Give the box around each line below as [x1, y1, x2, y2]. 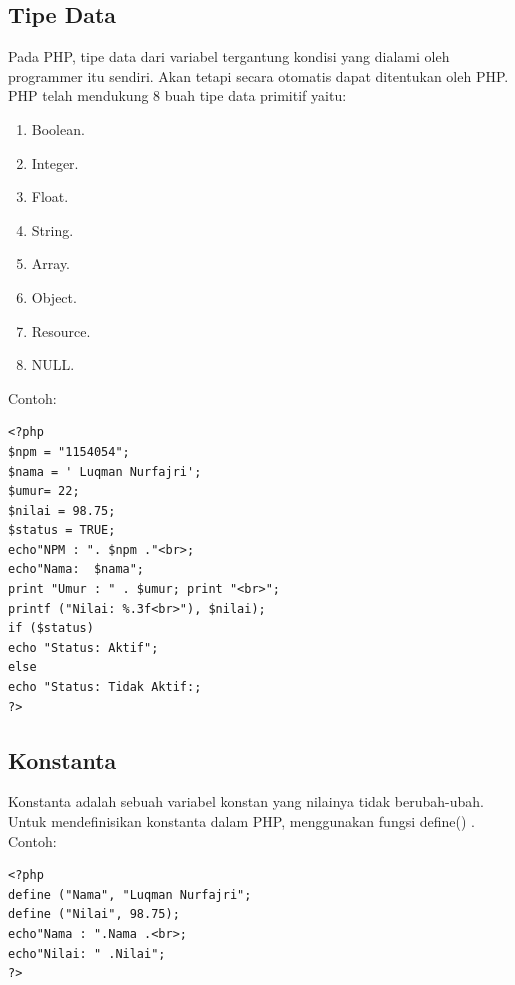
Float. [31, 186, 69, 207]
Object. [31, 286, 77, 307]
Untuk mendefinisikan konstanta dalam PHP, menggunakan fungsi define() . [8, 811, 475, 832]
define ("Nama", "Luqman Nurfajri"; [8, 887, 252, 902]
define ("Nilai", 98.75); [8, 907, 180, 922]
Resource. [31, 320, 91, 341]
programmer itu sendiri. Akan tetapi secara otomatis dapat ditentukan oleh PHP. [8, 65, 509, 86]
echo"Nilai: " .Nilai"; [8, 946, 166, 961]
